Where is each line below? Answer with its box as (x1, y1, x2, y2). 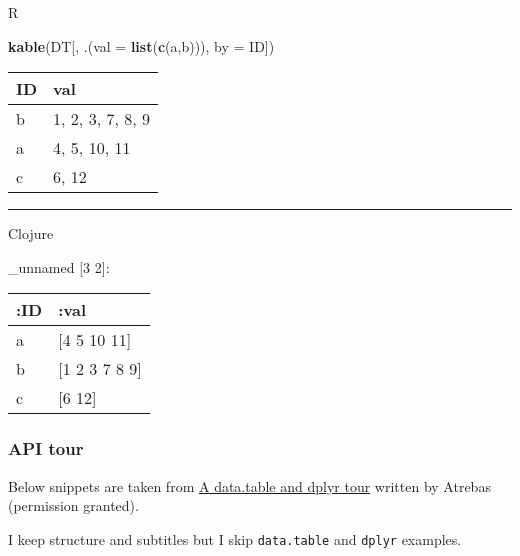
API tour (8, 436, 84, 461)
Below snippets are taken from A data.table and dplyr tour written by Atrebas (8, 475, 491, 496)
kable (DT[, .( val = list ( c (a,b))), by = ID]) (8, 35, 275, 56)
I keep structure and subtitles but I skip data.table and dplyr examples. (8, 528, 462, 549)
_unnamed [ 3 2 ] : (8, 256, 110, 277)
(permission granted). (8, 495, 139, 516)
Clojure (8, 223, 54, 244)
